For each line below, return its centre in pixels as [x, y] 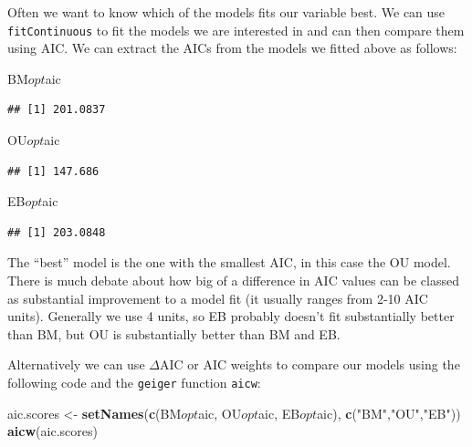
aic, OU [220, 413]
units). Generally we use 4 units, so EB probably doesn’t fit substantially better [231, 316]
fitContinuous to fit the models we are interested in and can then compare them [236, 30]
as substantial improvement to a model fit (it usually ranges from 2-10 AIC [218, 298]
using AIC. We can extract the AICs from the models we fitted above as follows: [232, 48]
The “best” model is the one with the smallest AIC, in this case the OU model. [229, 262]
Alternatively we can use [76, 364]
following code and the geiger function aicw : [134, 382]
